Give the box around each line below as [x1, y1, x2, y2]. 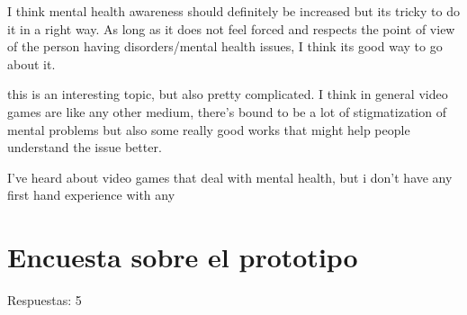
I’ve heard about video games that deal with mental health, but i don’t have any [7, 167, 453, 186]
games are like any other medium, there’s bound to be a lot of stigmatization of [7, 102, 446, 121]
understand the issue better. [7, 138, 162, 157]
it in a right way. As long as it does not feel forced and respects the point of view [7, 19, 455, 38]
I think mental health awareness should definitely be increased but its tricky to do [7, 2, 460, 20]
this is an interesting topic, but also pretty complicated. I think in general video [7, 85, 448, 103]
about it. [7, 54, 56, 73]
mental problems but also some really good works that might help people [7, 120, 410, 139]
